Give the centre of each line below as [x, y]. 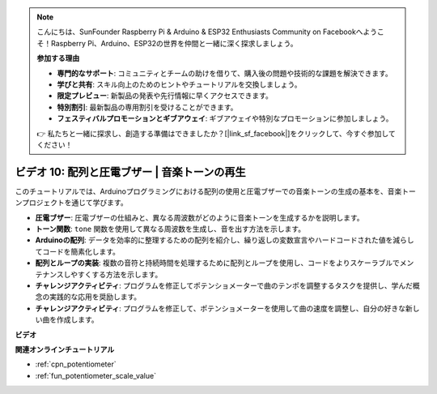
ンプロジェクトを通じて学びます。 [72, 203]
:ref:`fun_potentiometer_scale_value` [96, 375]
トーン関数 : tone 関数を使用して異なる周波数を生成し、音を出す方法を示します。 [170, 229]
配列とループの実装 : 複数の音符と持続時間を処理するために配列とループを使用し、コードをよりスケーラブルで [218, 263]
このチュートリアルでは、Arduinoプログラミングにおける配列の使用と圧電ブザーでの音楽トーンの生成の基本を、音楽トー [215, 191]
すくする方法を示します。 [120, 274]
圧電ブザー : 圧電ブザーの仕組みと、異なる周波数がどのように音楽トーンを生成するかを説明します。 [199, 217]
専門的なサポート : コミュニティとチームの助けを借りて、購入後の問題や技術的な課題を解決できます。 [225, 73]
